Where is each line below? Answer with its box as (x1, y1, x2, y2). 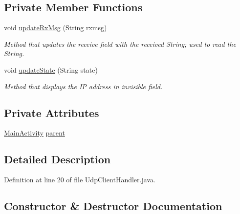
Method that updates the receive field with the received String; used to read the (4, 39, 236, 49)
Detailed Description (4, 152, 111, 167)
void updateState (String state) (4, 64, 98, 75)
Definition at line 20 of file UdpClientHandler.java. (4, 175, 155, 185)
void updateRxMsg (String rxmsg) (4, 22, 107, 33)
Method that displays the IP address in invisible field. (4, 81, 163, 91)
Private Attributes (4, 105, 99, 120)
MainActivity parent (4, 128, 65, 138)
